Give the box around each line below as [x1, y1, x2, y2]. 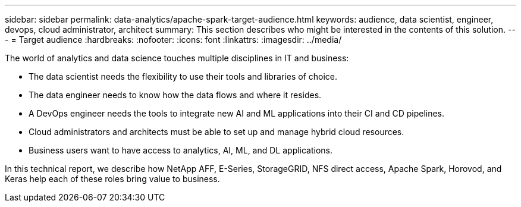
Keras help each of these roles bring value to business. [5, 174, 220, 184]
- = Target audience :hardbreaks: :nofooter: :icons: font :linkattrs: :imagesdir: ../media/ [5, 34, 342, 45]
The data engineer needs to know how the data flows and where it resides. [29, 90, 322, 100]
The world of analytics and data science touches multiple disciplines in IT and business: [5, 53, 349, 63]
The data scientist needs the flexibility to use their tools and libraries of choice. [29, 71, 337, 81]
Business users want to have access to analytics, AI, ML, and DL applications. [29, 145, 333, 155]
